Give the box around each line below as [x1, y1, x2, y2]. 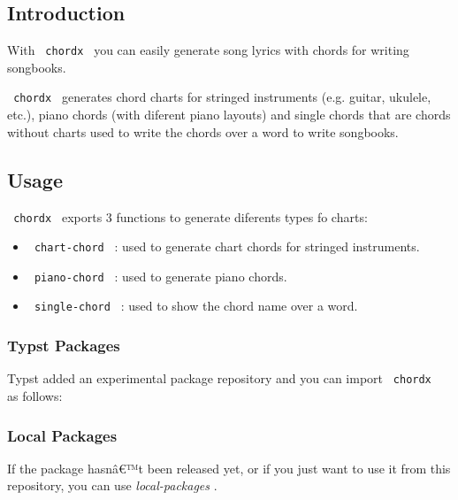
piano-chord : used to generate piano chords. [34, 266, 287, 285]
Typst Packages [7, 335, 120, 357]
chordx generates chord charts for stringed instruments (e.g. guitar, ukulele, [13, 88, 431, 106]
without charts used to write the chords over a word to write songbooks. [7, 122, 399, 141]
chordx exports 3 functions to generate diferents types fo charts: [13, 207, 368, 226]
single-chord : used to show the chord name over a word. [34, 296, 358, 315]
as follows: [7, 387, 63, 404]
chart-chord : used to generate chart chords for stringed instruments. [34, 237, 420, 256]
